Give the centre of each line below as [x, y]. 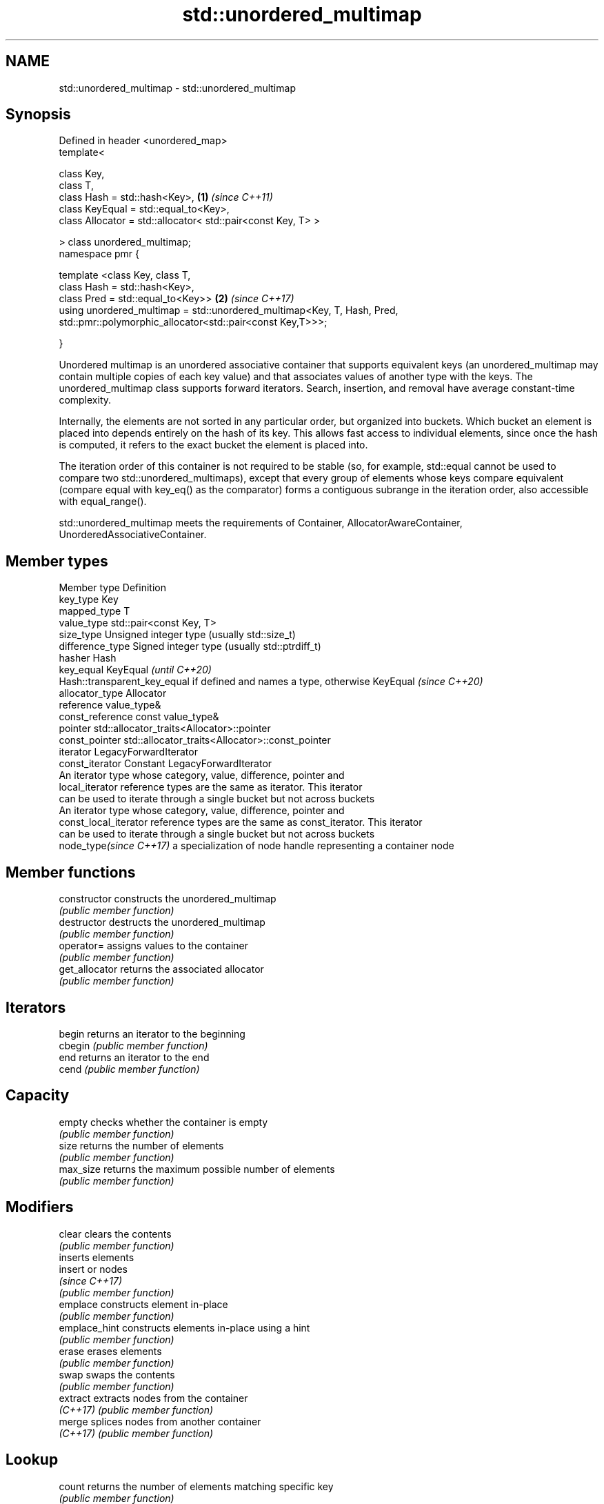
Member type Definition [112, 588]
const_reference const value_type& [139, 717]
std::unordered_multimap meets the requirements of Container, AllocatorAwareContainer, [261, 523]
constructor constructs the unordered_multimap [168, 899]
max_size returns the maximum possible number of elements [197, 1169]
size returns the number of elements [141, 1145]
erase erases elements [110, 1351]
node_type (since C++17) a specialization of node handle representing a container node [256, 846]
